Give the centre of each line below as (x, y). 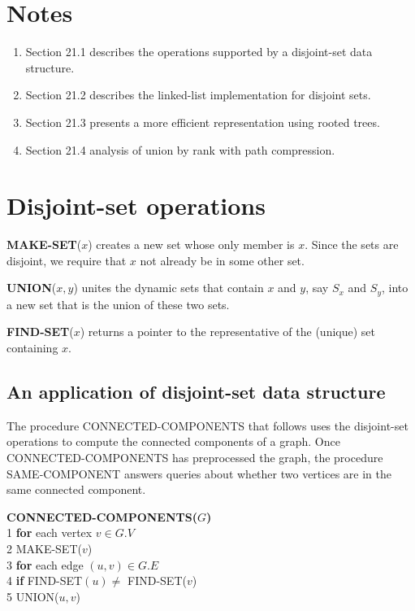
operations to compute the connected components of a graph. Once (173, 441)
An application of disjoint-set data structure (196, 392)
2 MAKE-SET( (44, 548)
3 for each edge (45, 564)
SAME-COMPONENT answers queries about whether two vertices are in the (199, 473)
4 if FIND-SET (45, 580)
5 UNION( (33, 596)
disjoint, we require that (67, 260)
